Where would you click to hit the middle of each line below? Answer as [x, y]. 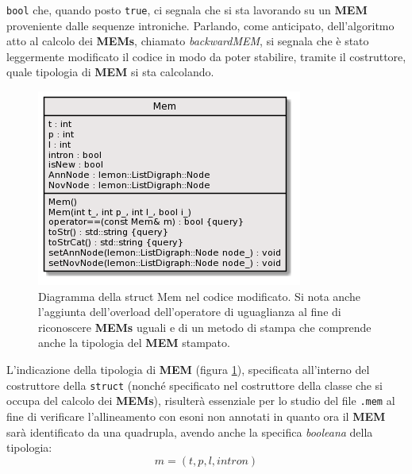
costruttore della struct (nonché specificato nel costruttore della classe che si [195, 385]
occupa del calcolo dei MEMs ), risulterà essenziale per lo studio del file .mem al [201, 401]
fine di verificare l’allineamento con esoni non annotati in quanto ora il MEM [196, 416]
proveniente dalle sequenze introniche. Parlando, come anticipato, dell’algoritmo [200, 25]
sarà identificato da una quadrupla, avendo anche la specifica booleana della [190, 432]
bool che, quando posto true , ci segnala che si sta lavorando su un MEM [187, 10]
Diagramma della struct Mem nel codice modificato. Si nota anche [199, 296]
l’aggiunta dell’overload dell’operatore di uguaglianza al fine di [190, 312]
